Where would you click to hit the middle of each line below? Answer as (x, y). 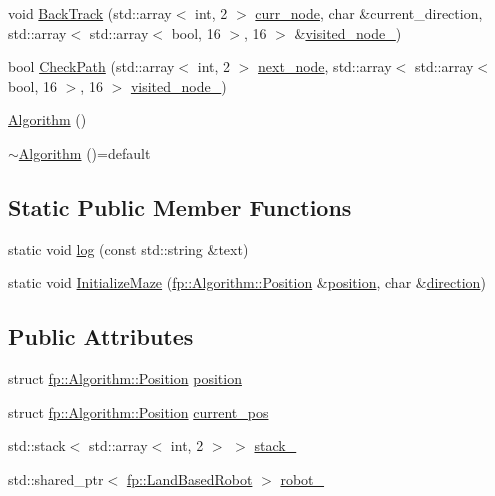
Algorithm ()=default (84, 152)
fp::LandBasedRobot (189, 478)
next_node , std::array (325, 66)
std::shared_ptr (56, 478)
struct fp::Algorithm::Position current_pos (138, 411)
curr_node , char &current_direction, (369, 13)
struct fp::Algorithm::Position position (125, 378)
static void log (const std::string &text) (128, 248)
